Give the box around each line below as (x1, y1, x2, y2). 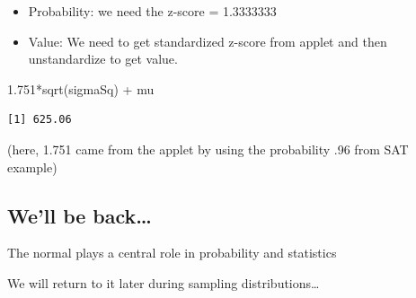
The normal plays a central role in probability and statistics (7, 243, 337, 262)
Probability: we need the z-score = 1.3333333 (28, 2, 277, 20)
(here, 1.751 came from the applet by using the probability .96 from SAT (7, 139, 409, 158)
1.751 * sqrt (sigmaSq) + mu (7, 79, 155, 98)
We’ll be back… (7, 201, 152, 229)
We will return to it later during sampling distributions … (7, 273, 320, 292)
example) (7, 157, 58, 176)
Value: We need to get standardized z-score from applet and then (28, 31, 387, 50)
